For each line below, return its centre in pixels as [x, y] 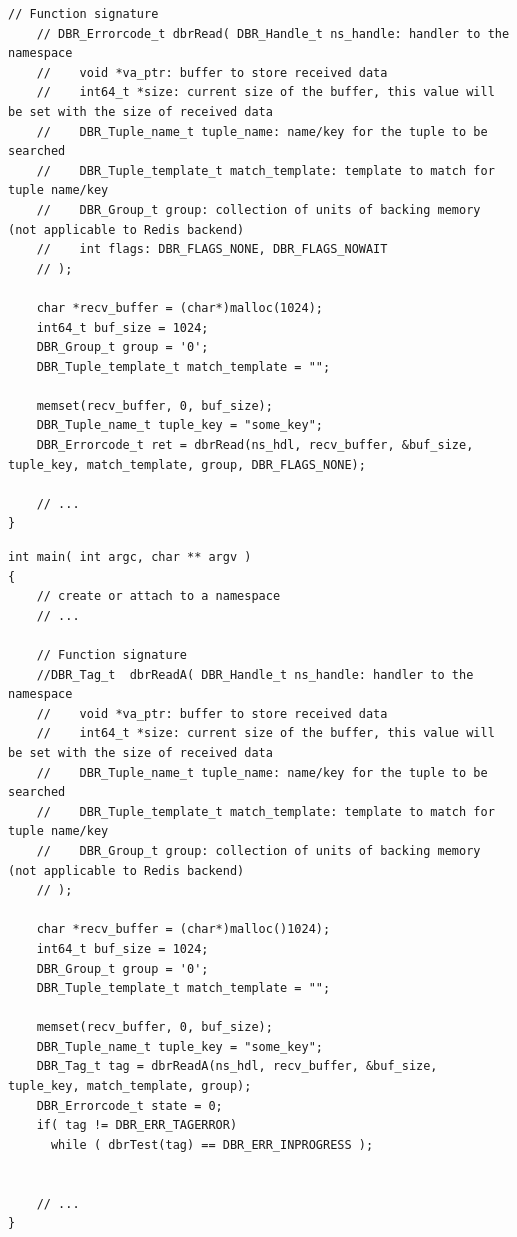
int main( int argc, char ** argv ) [130, 557]
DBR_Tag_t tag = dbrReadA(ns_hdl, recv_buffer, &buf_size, [237, 1066]
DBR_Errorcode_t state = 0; [129, 1105]
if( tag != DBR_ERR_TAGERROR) [137, 1125]
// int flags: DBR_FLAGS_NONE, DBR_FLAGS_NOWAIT [212, 249]
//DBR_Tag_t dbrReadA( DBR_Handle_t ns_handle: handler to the [255, 674]
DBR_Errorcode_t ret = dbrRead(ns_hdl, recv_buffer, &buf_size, [255, 445]
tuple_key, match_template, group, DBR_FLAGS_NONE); [187, 464]
